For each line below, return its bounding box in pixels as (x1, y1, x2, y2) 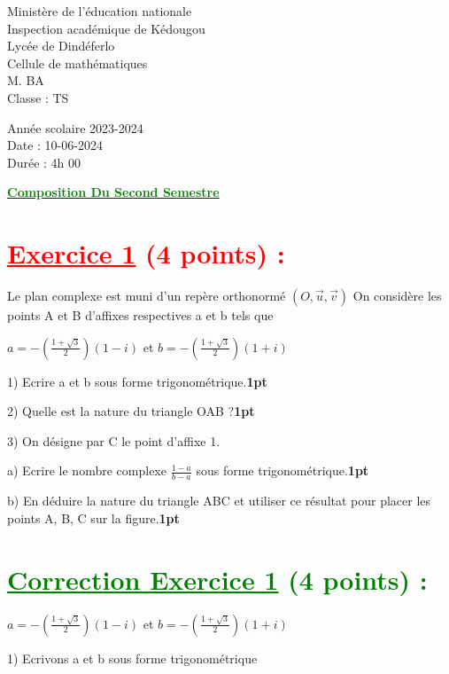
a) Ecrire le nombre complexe (7, 461, 166, 480)
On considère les (352, 286, 442, 305)
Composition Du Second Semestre (7, 183, 220, 201)
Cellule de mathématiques (7, 53, 148, 72)
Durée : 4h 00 (7, 153, 81, 171)
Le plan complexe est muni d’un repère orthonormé (7, 286, 286, 305)
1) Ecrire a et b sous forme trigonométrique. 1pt (7, 372, 267, 390)
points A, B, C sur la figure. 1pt (7, 508, 180, 527)
